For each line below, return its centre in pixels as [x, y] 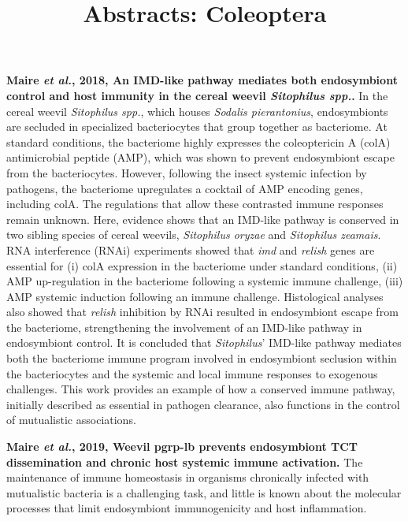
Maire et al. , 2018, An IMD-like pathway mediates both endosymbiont [202, 80]
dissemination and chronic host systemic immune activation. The [185, 461]
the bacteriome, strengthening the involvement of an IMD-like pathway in [184, 327]
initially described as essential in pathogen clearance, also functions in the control [203, 404]
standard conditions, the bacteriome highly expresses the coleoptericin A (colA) [198, 141]
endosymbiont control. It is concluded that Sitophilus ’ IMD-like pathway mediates [204, 342]
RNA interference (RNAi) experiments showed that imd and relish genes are [191, 249]
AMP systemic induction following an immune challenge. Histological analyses [195, 296]
